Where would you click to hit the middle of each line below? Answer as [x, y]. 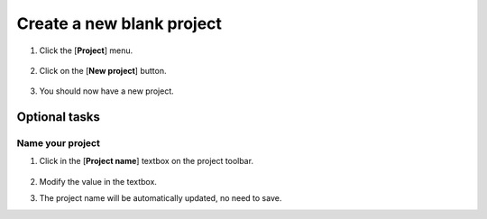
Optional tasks [59, 117]
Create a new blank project [119, 23]
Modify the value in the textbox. [98, 181]
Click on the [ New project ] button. [103, 70]
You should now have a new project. [107, 91]
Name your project [59, 143]
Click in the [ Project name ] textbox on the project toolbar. [147, 161]
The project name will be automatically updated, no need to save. [161, 198]
